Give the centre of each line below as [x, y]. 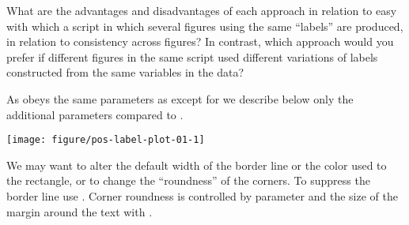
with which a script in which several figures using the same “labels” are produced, [205, 26]
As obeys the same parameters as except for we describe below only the [180, 98]
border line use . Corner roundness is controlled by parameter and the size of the [202, 196]
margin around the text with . [80, 211]
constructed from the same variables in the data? [125, 72]
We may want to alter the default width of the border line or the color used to [197, 165]
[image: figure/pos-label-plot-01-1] [106, 140]
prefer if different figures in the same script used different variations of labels [192, 56]
